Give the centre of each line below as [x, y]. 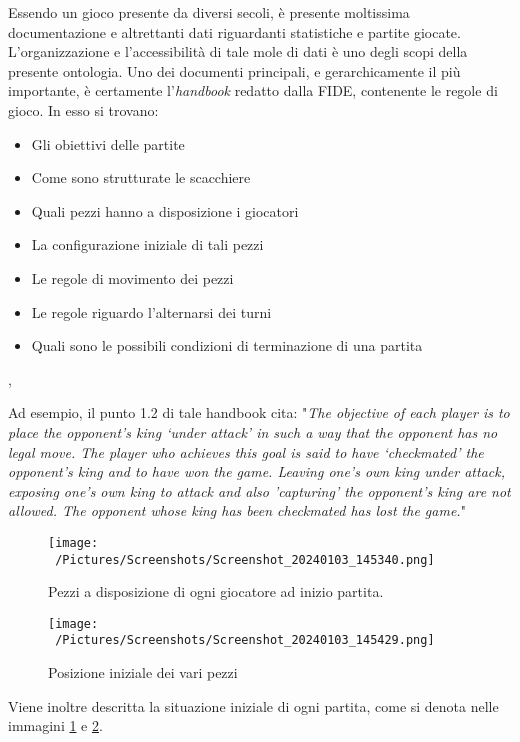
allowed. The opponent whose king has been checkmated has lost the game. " [237, 510]
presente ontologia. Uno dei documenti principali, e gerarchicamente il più [234, 70]
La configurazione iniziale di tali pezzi [147, 244]
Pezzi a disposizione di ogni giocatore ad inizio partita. [216, 591]
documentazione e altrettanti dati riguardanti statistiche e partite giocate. [234, 31]
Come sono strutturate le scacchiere [141, 177]
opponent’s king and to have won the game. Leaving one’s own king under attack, [256, 471]
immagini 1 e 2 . [55, 725]
